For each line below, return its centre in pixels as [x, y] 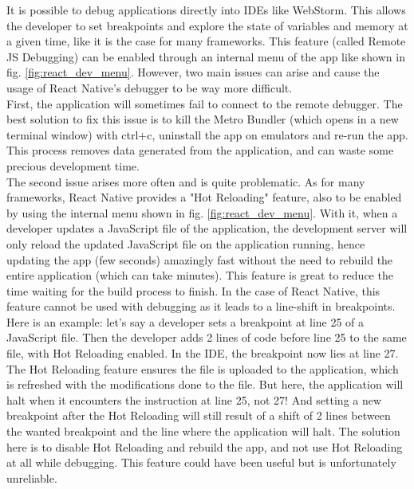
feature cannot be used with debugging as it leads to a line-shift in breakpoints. [201, 306]
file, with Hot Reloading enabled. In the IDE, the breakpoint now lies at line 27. [203, 353]
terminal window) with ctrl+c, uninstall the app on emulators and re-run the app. [207, 134]
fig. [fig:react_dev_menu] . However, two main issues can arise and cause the [193, 72]
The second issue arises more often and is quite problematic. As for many [186, 181]
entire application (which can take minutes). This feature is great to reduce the [200, 275]
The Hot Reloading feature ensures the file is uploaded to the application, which [203, 368]
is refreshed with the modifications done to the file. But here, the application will [205, 384]
